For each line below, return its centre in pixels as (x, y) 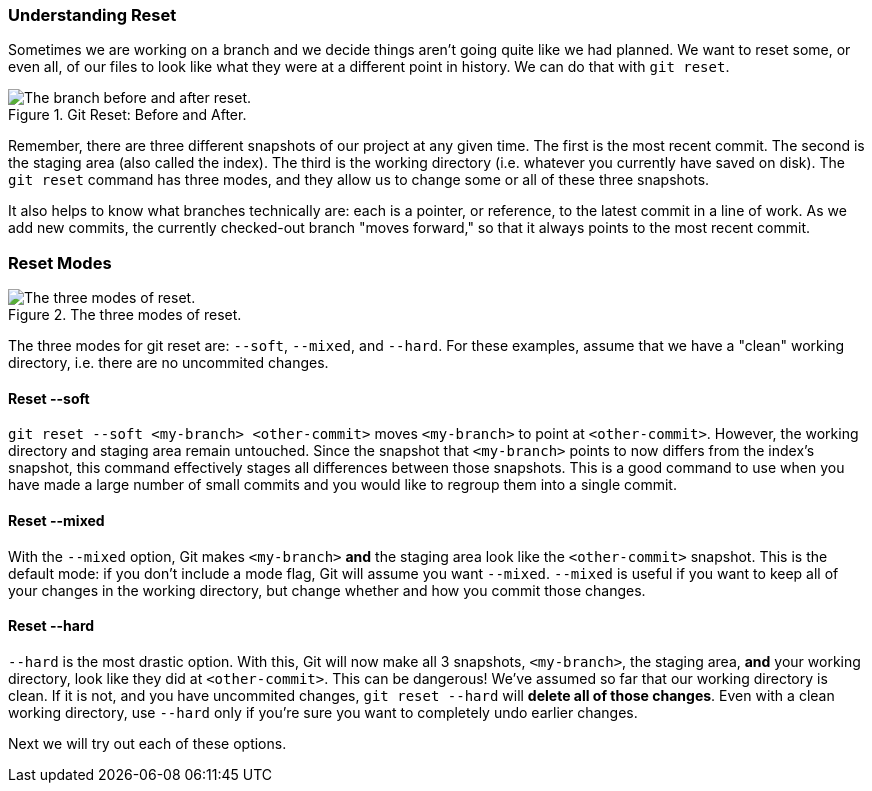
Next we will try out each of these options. (147, 743)
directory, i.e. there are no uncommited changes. (168, 363)
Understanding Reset (92, 15)
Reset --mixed (56, 520)
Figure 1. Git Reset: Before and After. (127, 115)
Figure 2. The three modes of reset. (125, 315)
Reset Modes (60, 262)
